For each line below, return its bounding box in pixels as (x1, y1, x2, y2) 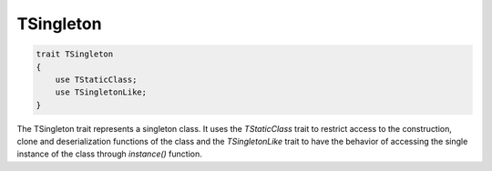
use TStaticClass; (55, 74, 138, 85)
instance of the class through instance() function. (16, 148, 202, 159)
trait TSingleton (36, 49, 114, 59)
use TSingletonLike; (55, 87, 148, 97)
